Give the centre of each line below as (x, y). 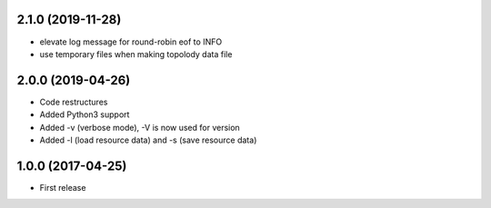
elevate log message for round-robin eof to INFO (131, 42)
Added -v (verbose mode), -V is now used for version (140, 127)
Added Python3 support (85, 114)
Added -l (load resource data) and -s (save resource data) (148, 140)
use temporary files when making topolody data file (136, 54)
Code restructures (74, 102)
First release (63, 187)
